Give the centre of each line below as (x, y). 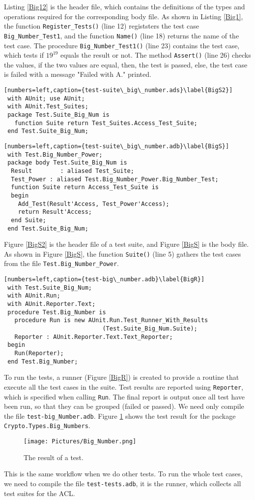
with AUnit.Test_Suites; (48, 107)
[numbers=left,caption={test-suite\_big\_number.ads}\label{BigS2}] (118, 90)
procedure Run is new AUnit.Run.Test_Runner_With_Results (111, 320)
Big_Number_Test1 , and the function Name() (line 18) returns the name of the (122, 35)
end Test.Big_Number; (43, 361)
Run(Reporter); (39, 353)
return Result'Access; (55, 212)
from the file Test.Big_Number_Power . (62, 263)
